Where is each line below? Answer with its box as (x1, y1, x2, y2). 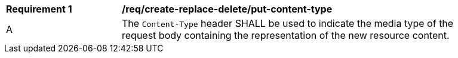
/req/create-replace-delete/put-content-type (122, 3, 333, 15)
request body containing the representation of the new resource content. (122, 29, 450, 41)
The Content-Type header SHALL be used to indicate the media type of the (122, 17, 454, 29)
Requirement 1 (6, 3, 72, 15)
